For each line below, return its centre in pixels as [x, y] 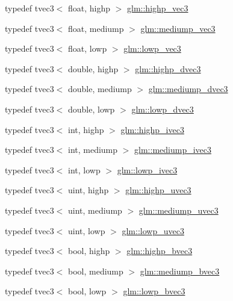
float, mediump [96, 28]
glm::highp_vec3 [158, 8]
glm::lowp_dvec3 [163, 109]
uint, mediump [95, 210]
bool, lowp [87, 291]
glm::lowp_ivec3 [147, 169]
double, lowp [91, 109]
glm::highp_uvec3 [158, 190]
